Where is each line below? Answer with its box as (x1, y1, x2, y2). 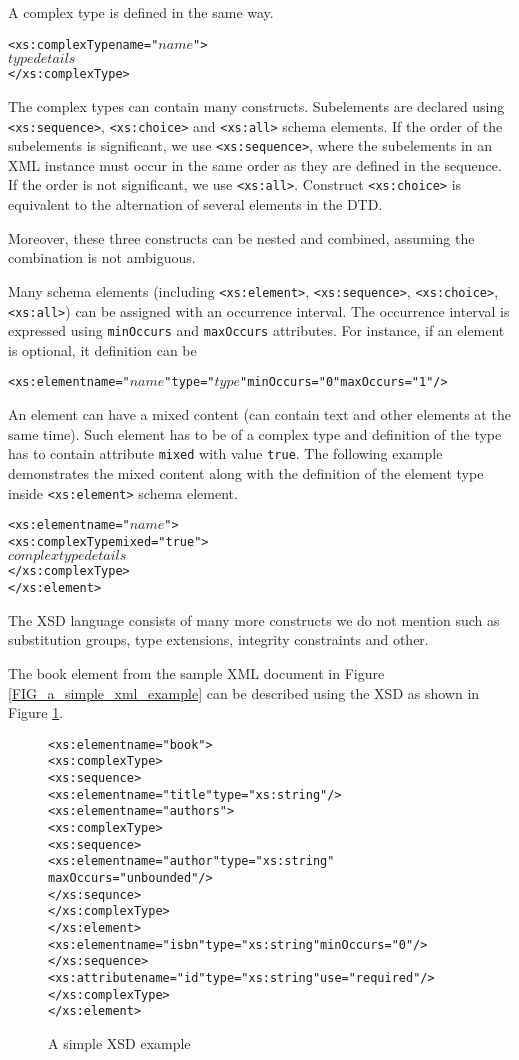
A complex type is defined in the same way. (8, 2, 274, 22)
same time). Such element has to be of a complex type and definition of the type (8, 423, 502, 444)
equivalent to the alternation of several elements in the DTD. (8, 194, 383, 215)
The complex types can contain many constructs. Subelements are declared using (8, 95, 505, 116)
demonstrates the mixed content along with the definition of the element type (8, 462, 484, 483)
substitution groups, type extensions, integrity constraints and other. (8, 629, 429, 650)
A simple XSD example (48, 1032, 191, 1053)
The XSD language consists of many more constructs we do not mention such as (8, 609, 500, 630)
